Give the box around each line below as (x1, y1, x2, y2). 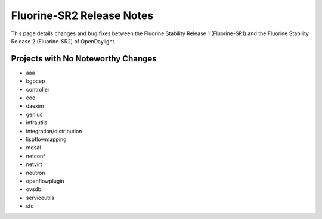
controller (26, 86, 50, 93)
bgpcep (26, 77, 45, 85)
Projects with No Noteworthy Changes (11, 54, 157, 64)
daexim (26, 102, 44, 109)
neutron (26, 169, 45, 176)
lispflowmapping (26, 136, 67, 143)
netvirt (26, 161, 42, 168)
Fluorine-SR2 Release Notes (11, 9, 154, 22)
